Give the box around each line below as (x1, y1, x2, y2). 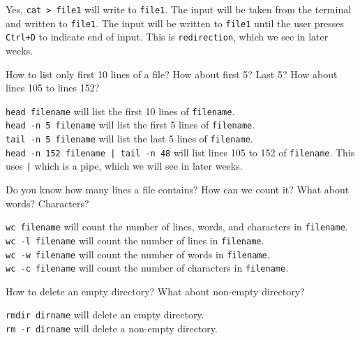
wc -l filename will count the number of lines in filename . (6, 232, 264, 247)
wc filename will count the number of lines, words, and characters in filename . (6, 219, 348, 234)
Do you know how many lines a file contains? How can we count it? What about (6, 182, 350, 197)
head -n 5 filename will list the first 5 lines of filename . (6, 117, 255, 132)
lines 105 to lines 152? (6, 80, 100, 95)
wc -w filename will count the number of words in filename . (6, 246, 270, 261)
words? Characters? (6, 195, 89, 210)
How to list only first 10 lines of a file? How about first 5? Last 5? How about (6, 66, 338, 81)
